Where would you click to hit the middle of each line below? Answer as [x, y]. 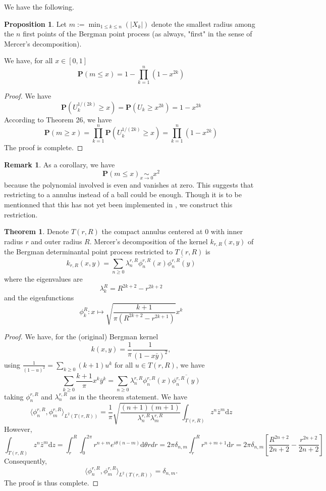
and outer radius [57, 241]
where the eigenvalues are [43, 278]
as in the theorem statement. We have [129, 396]
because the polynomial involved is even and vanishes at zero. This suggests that [129, 184]
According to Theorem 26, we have [58, 119]
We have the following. [39, 7]
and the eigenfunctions [39, 297]
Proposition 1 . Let [36, 24]
